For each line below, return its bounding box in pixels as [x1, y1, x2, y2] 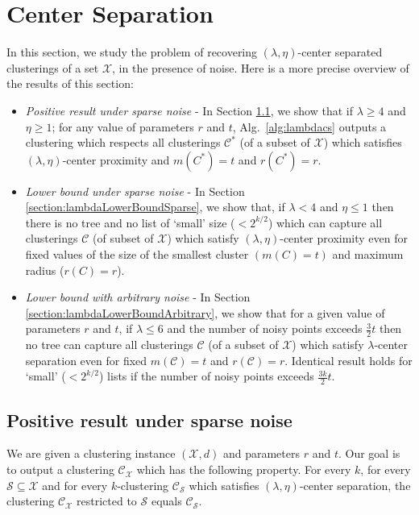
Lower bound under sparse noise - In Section [25, 182, 245, 199]
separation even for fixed [25, 351, 147, 368]
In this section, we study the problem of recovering [6, 44, 258, 60]
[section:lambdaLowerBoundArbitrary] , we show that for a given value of [25, 304, 385, 321]
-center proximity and [62, 151, 170, 168]
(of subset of [93, 230, 154, 247]
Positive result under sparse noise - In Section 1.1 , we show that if [25, 102, 353, 118]
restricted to [77, 492, 137, 509]
